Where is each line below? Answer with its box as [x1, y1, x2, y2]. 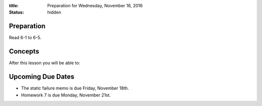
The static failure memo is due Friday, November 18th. [21, 85, 129, 91]
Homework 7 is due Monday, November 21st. [21, 92, 111, 98]
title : [9, 3, 19, 8]
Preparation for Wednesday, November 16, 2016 [47, 3, 143, 8]
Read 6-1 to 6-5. [9, 35, 42, 40]
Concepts [9, 47, 39, 55]
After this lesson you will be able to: [9, 60, 80, 66]
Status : [9, 10, 24, 15]
